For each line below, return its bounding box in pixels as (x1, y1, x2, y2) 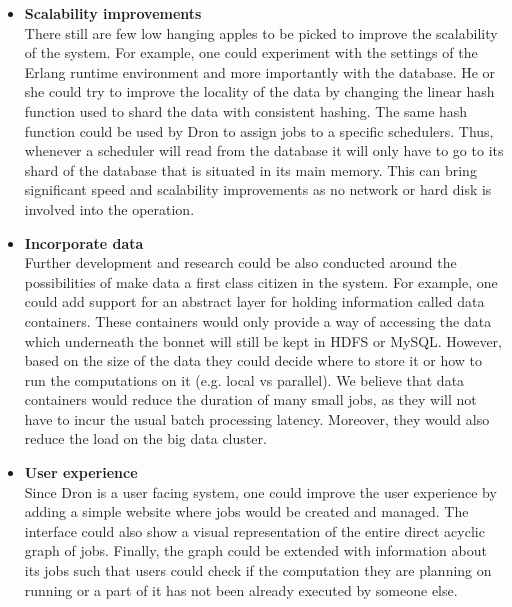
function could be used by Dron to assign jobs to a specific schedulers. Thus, (24, 120, 494, 141)
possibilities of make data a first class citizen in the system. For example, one (24, 271, 498, 292)
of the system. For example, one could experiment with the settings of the (24, 42, 478, 63)
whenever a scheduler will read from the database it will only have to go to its (24, 140, 504, 161)
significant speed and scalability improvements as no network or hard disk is (24, 179, 492, 200)
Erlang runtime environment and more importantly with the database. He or (24, 61, 496, 82)
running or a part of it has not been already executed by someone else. (24, 579, 458, 600)
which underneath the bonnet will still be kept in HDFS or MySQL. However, (24, 330, 502, 351)
